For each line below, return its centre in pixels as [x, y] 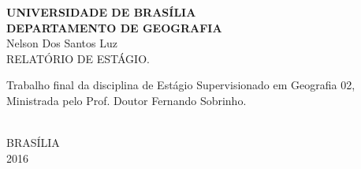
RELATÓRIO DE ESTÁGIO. [78, 58]
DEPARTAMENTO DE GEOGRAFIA [114, 27]
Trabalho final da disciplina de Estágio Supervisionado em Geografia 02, [181, 85]
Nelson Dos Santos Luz [62, 43]
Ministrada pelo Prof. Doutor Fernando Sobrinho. [127, 100]
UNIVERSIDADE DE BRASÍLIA [101, 12]
